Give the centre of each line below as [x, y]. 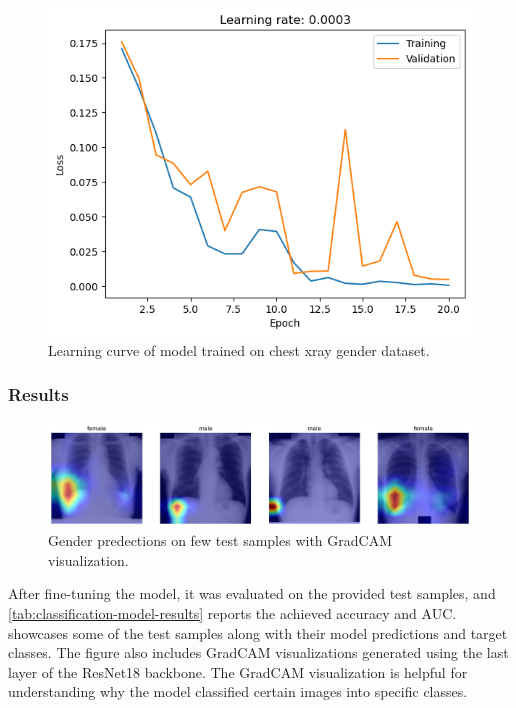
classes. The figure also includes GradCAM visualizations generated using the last [258, 652]
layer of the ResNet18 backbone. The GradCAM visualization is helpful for [238, 671]
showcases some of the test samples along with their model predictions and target [258, 632]
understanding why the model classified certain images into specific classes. [238, 691]
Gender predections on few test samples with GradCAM [220, 540]
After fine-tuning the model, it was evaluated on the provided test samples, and [252, 593]
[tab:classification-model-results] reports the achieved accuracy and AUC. [232, 613]
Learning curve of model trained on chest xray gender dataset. [239, 349]
